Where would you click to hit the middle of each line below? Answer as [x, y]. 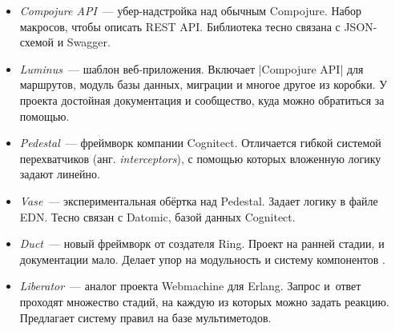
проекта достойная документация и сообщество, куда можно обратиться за [202, 100]
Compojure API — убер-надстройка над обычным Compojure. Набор [190, 10]
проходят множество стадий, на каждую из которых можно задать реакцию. [204, 301]
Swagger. [89, 42]
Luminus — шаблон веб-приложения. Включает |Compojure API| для [191, 68]
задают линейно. [60, 174]
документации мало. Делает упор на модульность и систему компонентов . [202, 259]
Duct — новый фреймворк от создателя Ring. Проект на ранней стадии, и [202, 243]
